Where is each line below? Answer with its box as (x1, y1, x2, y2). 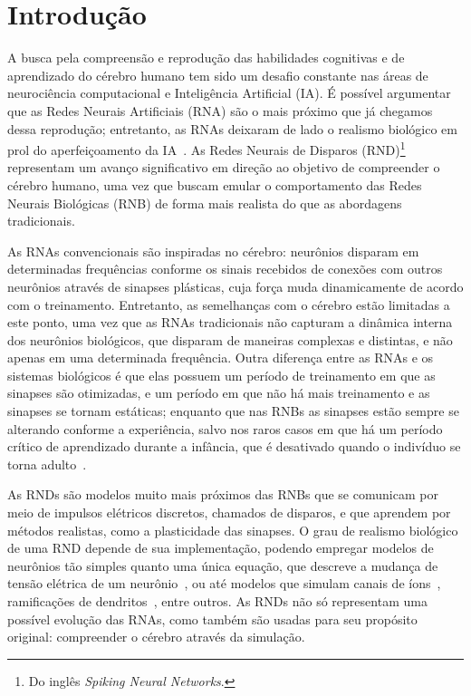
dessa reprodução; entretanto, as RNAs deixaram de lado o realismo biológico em (7, 119, 457, 138)
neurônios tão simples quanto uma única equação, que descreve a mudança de (7, 556, 438, 575)
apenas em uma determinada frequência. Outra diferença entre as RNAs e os (7, 348, 434, 367)
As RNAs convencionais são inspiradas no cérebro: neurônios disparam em (7, 241, 419, 260)
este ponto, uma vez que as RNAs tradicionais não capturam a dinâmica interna (7, 313, 453, 332)
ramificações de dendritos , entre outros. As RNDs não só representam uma (7, 592, 428, 610)
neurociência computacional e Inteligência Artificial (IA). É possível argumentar (7, 83, 451, 102)
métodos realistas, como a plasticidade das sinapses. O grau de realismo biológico (7, 520, 458, 539)
